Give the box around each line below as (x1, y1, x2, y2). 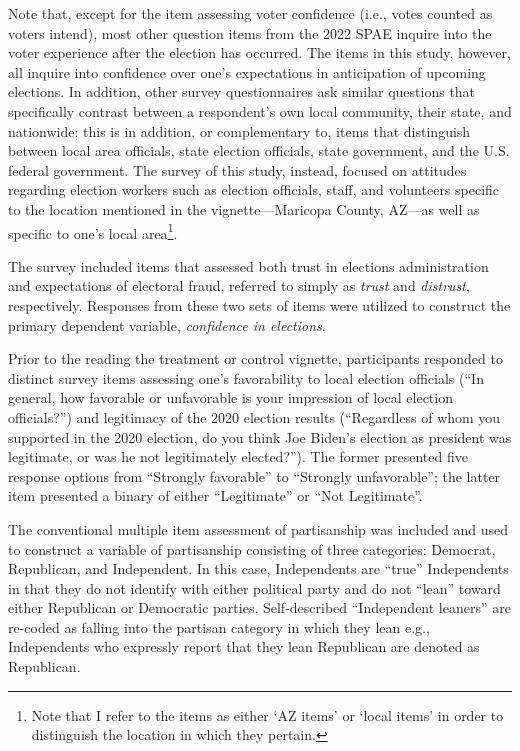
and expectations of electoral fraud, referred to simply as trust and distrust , (8, 275, 470, 296)
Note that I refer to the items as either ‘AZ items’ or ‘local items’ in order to (31, 704, 504, 725)
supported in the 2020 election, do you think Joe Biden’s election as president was (8, 426, 512, 447)
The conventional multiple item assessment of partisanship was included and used (8, 518, 508, 539)
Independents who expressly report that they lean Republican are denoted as (8, 636, 480, 657)
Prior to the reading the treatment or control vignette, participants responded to (8, 348, 503, 369)
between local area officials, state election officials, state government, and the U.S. (8, 140, 510, 161)
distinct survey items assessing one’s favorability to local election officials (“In (8, 367, 484, 388)
